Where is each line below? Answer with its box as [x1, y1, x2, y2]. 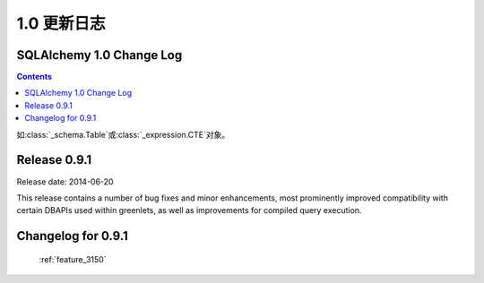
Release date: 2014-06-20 [16, 176, 114, 187]
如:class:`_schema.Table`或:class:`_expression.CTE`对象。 [16, 129, 230, 140]
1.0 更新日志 [16, 13, 107, 33]
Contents [16, 72, 53, 82]
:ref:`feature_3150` [39, 253, 107, 264]
